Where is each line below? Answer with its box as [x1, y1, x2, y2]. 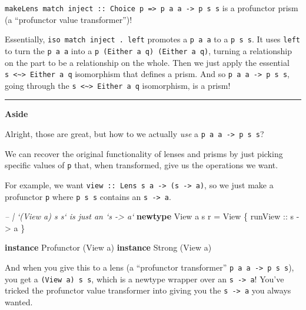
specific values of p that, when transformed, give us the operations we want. [5, 159, 278, 171]
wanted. [5, 296, 33, 308]
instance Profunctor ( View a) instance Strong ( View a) [5, 241, 212, 254]
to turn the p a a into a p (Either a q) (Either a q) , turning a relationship [5, 44, 292, 56]
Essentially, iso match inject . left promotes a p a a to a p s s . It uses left [5, 33, 300, 45]
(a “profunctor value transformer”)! [5, 13, 132, 25]
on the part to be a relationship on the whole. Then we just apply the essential [5, 56, 290, 68]
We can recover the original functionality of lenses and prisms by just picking [5, 147, 283, 159]
